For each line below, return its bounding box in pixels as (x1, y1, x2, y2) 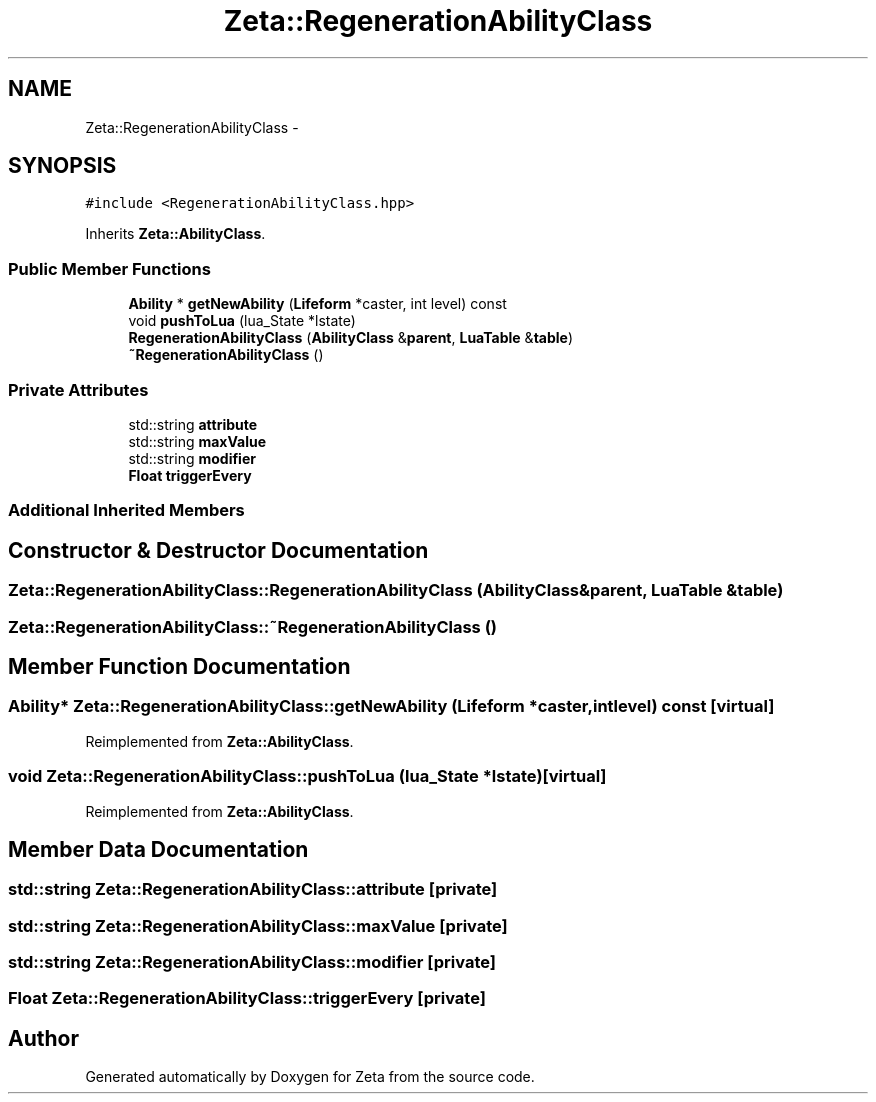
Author (8, 1025, 79, 1051)
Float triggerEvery (128, 466, 252, 484)
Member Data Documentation (8, 836, 309, 862)
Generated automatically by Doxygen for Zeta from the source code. (85, 1068, 535, 1086)
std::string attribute (128, 415, 258, 433)
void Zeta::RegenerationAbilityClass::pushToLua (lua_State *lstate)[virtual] (8, 766, 607, 787)
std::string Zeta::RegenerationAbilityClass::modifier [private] (8, 952, 496, 973)
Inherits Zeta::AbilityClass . (85, 225, 266, 243)
